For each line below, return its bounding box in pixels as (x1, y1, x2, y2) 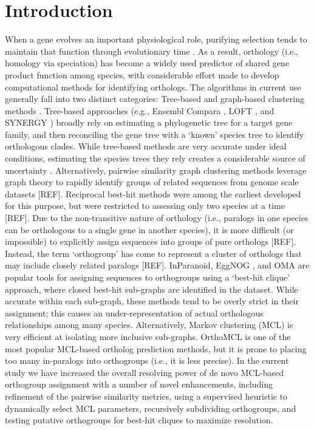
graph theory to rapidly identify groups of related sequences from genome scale (5, 176, 299, 188)
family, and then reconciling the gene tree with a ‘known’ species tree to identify (5, 128, 304, 140)
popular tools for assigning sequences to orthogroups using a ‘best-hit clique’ (5, 271, 290, 283)
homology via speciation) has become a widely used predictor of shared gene (5, 56, 289, 69)
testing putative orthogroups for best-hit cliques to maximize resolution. (5, 414, 273, 426)
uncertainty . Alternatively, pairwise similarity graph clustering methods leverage (5, 163, 307, 176)
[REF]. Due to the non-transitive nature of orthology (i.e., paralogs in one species (5, 211, 309, 224)
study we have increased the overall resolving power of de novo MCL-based (5, 366, 284, 378)
